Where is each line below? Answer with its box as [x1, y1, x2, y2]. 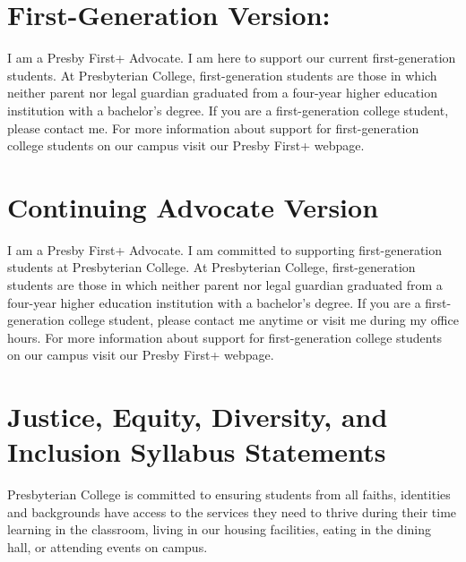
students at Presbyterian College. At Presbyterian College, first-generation [7, 258, 416, 277]
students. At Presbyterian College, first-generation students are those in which [7, 65, 437, 84]
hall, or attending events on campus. [7, 538, 208, 557]
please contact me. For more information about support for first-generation [7, 118, 419, 137]
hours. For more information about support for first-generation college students [7, 328, 443, 346]
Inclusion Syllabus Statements [7, 433, 386, 470]
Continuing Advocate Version [7, 188, 379, 225]
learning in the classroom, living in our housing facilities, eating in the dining [7, 520, 431, 539]
